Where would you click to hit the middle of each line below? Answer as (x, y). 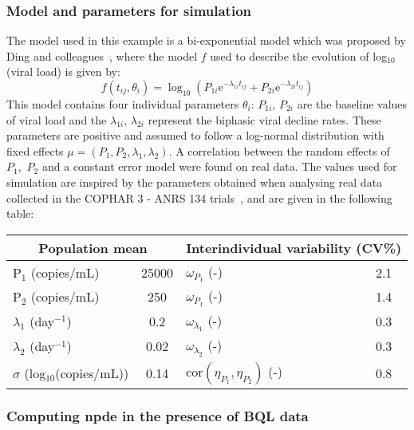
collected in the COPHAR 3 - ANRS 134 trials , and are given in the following (199, 197)
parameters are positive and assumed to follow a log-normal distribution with (195, 135)
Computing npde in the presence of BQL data (158, 416)
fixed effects (35, 150)
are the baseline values (352, 104)
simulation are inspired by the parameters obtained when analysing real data (195, 181)
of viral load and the (57, 119)
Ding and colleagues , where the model (102, 55)
